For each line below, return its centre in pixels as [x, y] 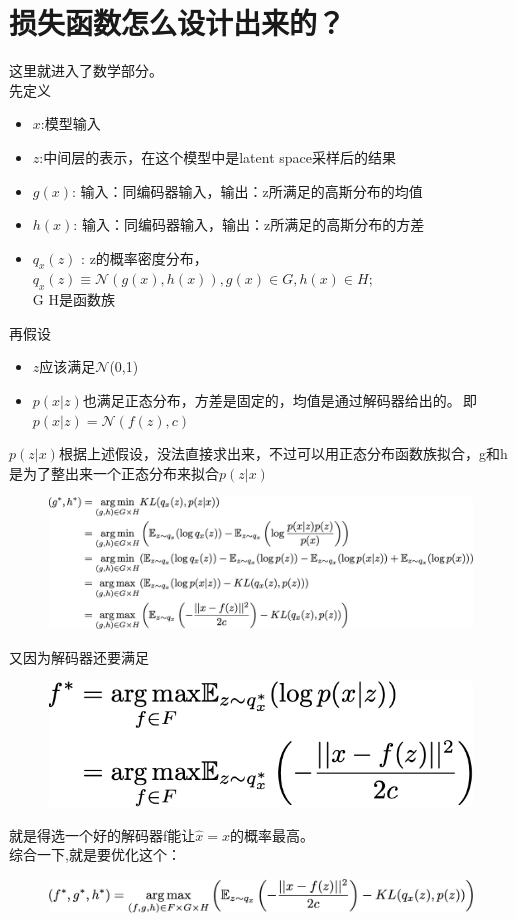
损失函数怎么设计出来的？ [177, 22]
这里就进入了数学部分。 [86, 70]
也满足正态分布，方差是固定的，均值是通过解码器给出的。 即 [280, 400]
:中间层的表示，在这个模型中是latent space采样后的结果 [217, 156]
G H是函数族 [73, 299]
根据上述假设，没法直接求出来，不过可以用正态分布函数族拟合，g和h [283, 453]
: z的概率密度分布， [144, 257]
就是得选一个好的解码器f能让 [102, 834]
